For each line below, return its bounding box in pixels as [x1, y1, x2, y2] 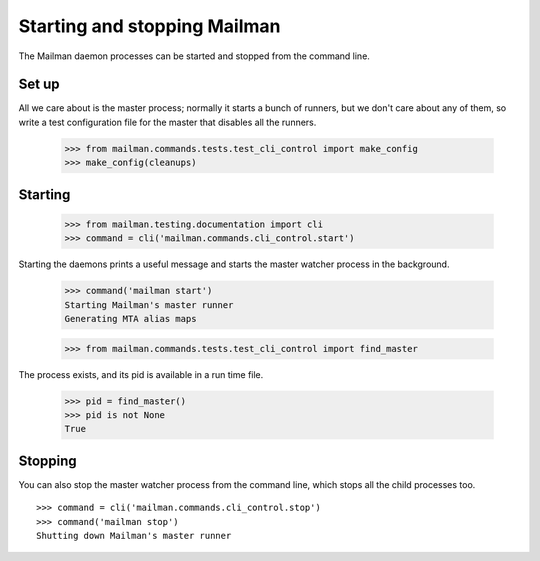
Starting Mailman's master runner [64, 299, 234, 310]
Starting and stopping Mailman [18, 15, 281, 37]
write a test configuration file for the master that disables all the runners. [18, 116, 317, 128]
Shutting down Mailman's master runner [36, 530, 232, 541]
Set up [18, 76, 60, 93]
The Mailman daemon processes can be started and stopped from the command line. [18, 50, 370, 62]
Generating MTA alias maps [64, 313, 197, 324]
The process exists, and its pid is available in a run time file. [18, 368, 264, 380]
